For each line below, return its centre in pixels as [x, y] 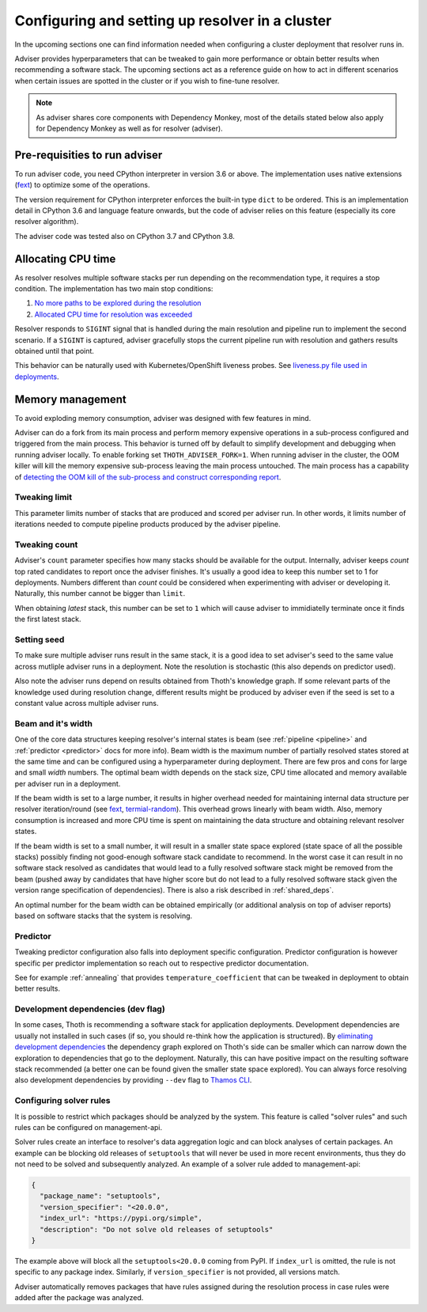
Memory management [70, 399]
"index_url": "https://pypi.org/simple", [121, 1218]
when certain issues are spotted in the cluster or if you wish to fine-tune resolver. [147, 81]
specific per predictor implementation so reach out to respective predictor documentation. [162, 963]
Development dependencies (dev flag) [90, 1009]
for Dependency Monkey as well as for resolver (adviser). [129, 128]
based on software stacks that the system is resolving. [104, 916]
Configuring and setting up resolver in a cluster [173, 21]
